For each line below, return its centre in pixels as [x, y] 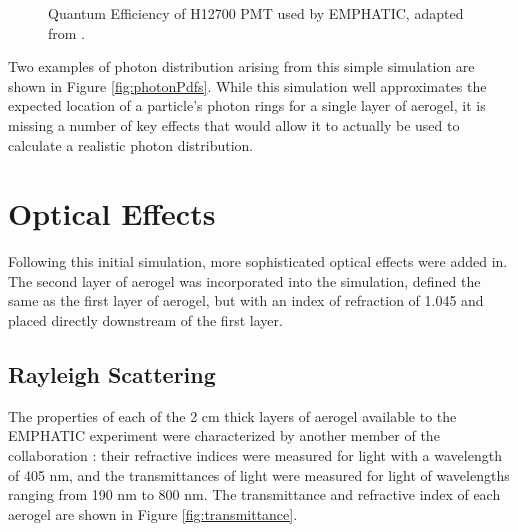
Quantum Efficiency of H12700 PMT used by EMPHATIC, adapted [256, 13]
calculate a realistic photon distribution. [131, 144]
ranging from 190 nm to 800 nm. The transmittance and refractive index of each [254, 494]
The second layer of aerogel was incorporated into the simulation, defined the [244, 280]
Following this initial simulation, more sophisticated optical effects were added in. [258, 261]
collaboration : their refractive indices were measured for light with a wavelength [255, 455]
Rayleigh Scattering [112, 374]
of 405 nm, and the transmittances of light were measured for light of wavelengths [259, 474]
